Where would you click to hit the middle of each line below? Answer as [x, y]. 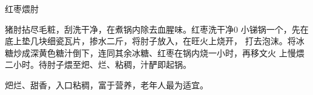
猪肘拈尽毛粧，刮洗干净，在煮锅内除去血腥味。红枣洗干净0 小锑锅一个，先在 [157, 29]
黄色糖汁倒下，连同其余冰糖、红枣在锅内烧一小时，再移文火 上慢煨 [171, 52]
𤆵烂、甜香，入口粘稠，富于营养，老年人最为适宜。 [107, 84]
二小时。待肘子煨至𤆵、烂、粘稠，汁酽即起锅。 [98, 64]
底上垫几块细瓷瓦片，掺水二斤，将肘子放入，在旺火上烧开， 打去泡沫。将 [150, 41]
